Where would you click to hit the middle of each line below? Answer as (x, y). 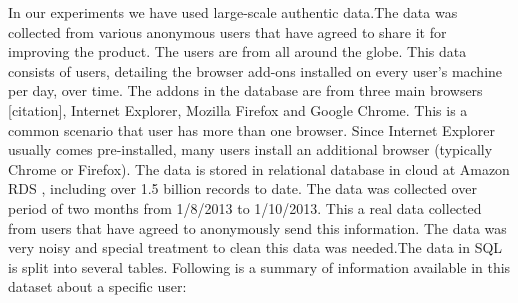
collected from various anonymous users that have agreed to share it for (227, 31)
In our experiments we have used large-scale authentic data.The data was (233, 12)
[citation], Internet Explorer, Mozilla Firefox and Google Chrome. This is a (238, 109)
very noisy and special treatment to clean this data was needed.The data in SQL (255, 247)
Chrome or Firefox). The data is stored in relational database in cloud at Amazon (259, 168)
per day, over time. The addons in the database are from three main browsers (245, 90)
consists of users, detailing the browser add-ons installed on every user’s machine (255, 70)
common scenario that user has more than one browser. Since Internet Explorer (251, 129)
